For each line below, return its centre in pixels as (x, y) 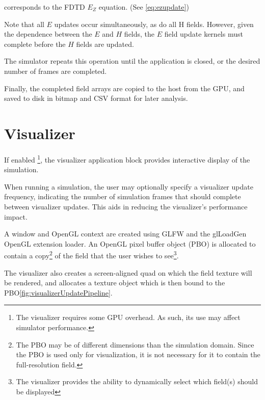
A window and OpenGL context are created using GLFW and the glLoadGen (125, 234)
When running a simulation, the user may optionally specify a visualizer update (129, 186)
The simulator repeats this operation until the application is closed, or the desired (132, 61)
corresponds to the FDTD (45, 7)
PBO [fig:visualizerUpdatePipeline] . (58, 292)
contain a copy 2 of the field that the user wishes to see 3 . (91, 255)
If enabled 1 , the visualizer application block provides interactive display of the (127, 158)
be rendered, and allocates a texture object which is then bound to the (115, 283)
